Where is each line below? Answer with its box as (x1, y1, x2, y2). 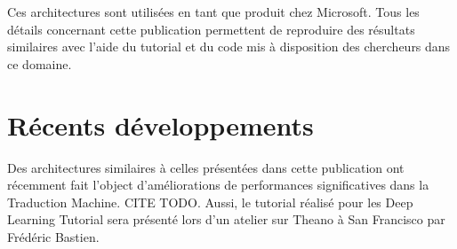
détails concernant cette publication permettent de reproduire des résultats (7, 19, 415, 38)
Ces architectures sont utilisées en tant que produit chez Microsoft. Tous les (7, 3, 420, 20)
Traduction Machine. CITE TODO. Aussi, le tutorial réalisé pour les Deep (7, 192, 413, 211)
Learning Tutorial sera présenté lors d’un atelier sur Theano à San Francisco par (7, 210, 445, 229)
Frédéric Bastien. (7, 227, 100, 245)
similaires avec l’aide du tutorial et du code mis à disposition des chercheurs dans (7, 37, 451, 56)
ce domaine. (7, 54, 72, 73)
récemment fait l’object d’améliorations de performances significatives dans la (7, 175, 429, 194)
